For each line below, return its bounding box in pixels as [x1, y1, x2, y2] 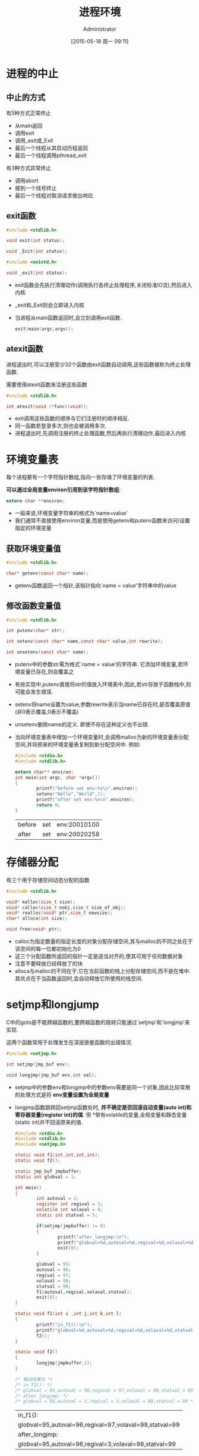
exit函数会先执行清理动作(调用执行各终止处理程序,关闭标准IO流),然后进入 [14, 281, 192, 288]
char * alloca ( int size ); [6, 916, 68, 922]
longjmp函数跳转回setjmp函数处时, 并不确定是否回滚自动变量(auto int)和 [14, 1104, 192, 1111]
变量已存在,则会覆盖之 [20, 668, 74, 675]
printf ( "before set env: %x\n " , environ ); [36, 786, 138, 792]
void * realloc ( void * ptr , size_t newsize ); [6, 910, 113, 916]
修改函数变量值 [6, 601, 61, 611]
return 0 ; [36, 802, 61, 808]
